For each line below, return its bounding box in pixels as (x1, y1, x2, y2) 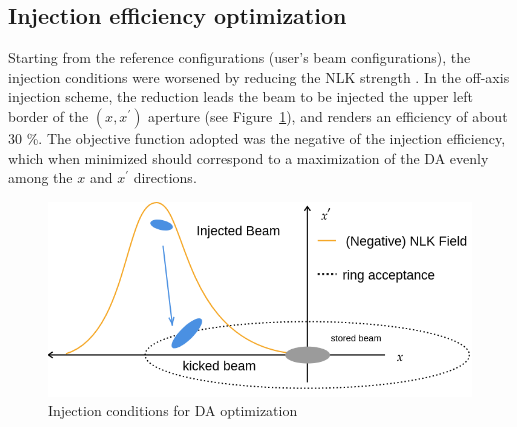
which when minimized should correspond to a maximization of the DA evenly (8, 147, 489, 168)
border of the (8, 105, 89, 126)
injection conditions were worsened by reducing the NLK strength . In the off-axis (8, 66, 510, 87)
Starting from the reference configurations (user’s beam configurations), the (8, 47, 471, 68)
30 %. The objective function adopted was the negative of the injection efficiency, (8, 127, 506, 148)
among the (8, 167, 73, 188)
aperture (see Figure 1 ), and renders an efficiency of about (148, 105, 508, 126)
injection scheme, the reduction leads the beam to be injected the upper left (8, 86, 473, 107)
